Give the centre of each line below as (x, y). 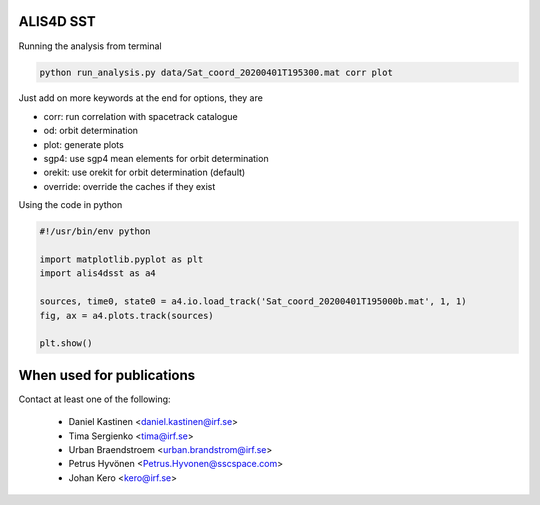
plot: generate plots (83, 144)
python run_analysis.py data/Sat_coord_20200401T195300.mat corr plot (216, 72)
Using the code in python (70, 205)
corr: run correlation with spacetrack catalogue (141, 116)
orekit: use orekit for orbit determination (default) (144, 172)
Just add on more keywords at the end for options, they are (141, 98)
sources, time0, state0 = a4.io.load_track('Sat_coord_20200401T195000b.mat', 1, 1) (253, 301)
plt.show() (66, 343)
